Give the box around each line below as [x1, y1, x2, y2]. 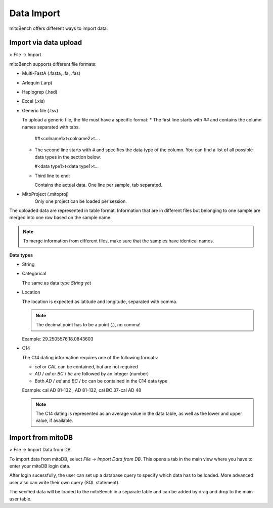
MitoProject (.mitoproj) [22, 191, 69, 197]
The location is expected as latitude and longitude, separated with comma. [22, 299, 177, 305]
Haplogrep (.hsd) [22, 89, 58, 95]
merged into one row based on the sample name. [9, 215, 112, 221]
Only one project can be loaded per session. [34, 198, 127, 204]
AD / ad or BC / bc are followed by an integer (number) [34, 371, 149, 377]
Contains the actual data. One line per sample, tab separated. [34, 182, 163, 188]
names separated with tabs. [22, 124, 80, 130]
